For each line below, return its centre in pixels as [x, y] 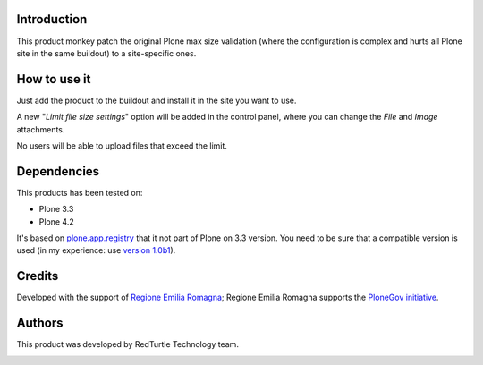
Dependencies [58, 171]
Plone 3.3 [56, 209]
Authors [40, 323]
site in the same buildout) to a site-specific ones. [106, 53]
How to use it [54, 79]
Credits [38, 276]
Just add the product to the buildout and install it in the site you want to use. [157, 100]
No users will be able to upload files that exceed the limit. [122, 145]
